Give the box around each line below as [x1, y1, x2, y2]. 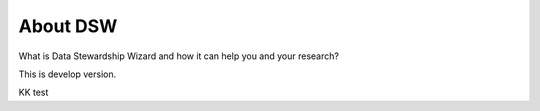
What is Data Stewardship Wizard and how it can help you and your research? [18, 50, 340, 62]
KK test [18, 86, 49, 99]
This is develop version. [18, 68, 117, 80]
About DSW [18, 15, 118, 37]
